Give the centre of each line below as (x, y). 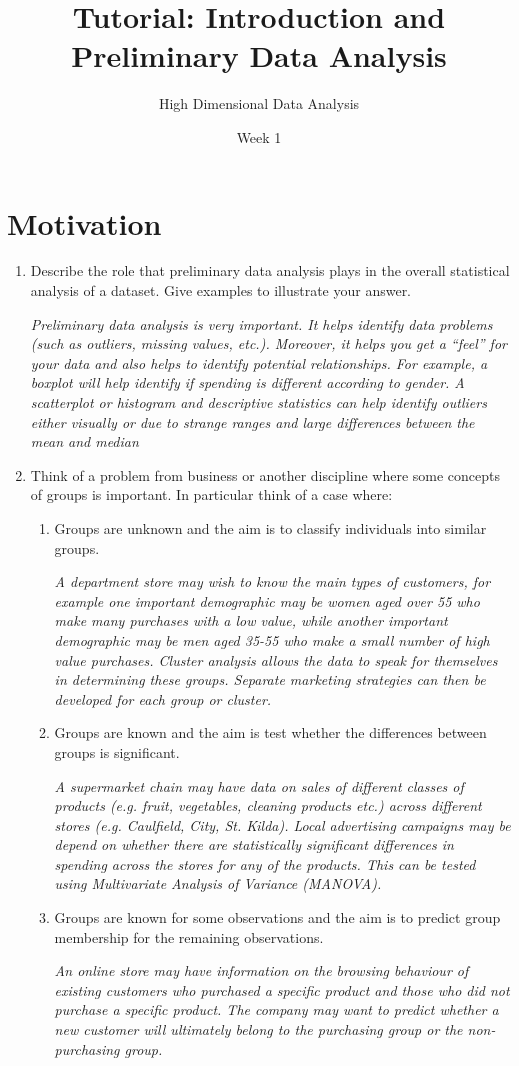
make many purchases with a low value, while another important (251, 620)
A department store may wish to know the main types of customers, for (272, 581)
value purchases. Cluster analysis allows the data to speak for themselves (276, 659)
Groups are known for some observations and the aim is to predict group (277, 917)
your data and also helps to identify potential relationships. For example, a (259, 362)
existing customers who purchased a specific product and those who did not (282, 989)
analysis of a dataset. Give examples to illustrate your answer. (221, 290)
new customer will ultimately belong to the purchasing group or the (258, 1029)
